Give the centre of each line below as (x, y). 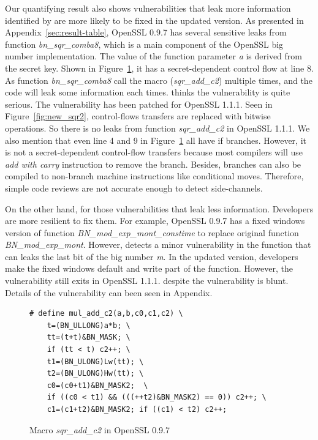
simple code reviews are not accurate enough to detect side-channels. (134, 188)
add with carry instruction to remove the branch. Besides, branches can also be (153, 164)
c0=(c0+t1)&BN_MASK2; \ (97, 385)
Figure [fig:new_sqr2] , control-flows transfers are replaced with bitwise (138, 116)
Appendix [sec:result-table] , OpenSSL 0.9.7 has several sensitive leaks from (146, 32)
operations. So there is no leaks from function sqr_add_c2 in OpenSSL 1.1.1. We (157, 128)
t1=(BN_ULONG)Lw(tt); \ (95, 361)
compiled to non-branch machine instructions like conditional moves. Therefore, (154, 176)
